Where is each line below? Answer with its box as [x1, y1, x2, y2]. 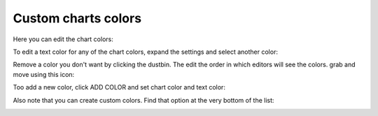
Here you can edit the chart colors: [13, 35, 113, 43]
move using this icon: [13, 70, 75, 78]
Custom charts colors [13, 10, 142, 26]
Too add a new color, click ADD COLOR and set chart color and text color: [13, 83, 225, 92]
